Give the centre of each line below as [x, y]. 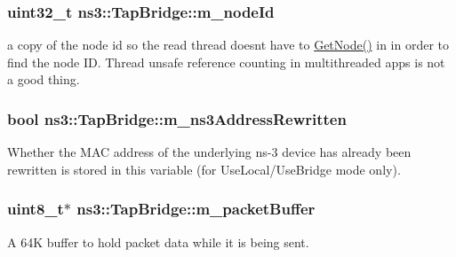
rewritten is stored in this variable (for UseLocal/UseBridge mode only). [204, 169]
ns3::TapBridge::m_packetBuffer [196, 209]
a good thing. [44, 79]
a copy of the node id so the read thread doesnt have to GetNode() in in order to [228, 45]
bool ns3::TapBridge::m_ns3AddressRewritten [177, 118]
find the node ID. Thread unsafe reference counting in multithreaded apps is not [226, 62]
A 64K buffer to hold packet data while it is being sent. [158, 241]
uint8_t [36, 209]
